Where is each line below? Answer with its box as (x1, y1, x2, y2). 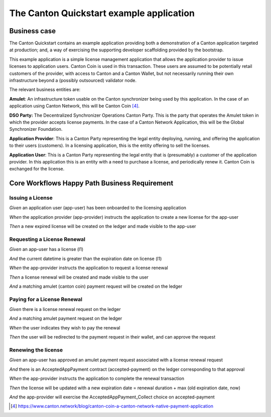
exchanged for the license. (9, 166, 65, 172)
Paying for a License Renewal (9, 296, 83, 303)
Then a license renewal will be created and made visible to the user (9, 274, 149, 280)
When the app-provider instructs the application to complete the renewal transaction (9, 375, 184, 382)
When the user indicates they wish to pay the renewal (9, 324, 120, 330)
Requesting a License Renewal (9, 236, 85, 243)
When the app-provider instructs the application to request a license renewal (9, 265, 168, 271)
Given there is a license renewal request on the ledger (9, 306, 121, 312)
